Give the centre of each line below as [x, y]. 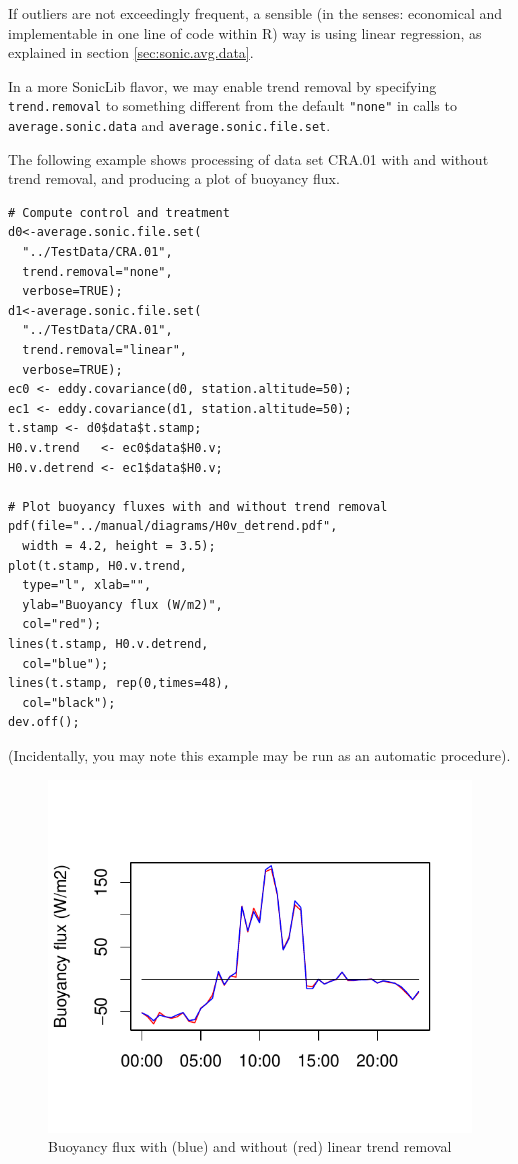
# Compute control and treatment [119, 212]
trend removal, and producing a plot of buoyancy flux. [174, 178]
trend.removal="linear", [104, 350]
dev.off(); [44, 722]
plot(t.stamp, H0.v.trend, [97, 565]
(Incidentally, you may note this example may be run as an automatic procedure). [259, 754]
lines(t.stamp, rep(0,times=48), [119, 683]
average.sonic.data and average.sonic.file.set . [169, 125]
